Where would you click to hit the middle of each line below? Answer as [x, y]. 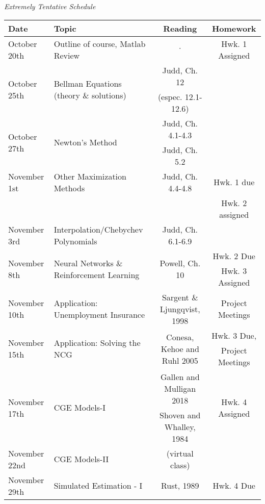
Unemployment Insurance [99, 315]
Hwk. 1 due [234, 182]
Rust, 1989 [180, 486]
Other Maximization [90, 176]
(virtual [180, 453]
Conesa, [180, 337]
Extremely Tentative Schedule [50, 6]
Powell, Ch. [180, 263]
